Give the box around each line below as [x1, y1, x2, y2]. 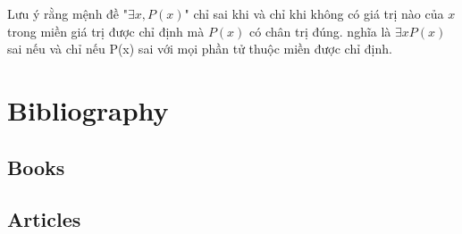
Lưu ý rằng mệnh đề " [7, 4, 128, 22]
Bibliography [7, 91, 169, 128]
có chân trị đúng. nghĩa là [249, 21, 391, 40]
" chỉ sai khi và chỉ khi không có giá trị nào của [184, 4, 444, 22]
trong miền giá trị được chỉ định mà [7, 21, 205, 40]
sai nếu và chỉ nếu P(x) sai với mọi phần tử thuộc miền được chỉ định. [7, 39, 392, 58]
